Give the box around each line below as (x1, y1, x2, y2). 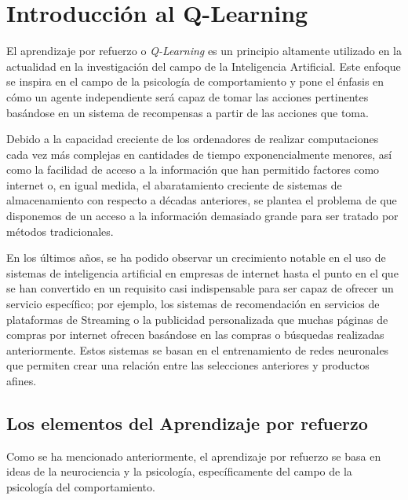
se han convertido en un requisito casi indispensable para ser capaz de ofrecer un (6, 280, 394, 296)
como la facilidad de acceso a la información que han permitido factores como (6, 161, 380, 178)
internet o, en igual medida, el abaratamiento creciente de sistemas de (6, 176, 342, 193)
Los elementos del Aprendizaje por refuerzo (6, 410, 368, 435)
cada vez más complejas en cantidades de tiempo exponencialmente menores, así (6, 145, 392, 162)
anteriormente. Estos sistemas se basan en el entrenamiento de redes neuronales (6, 341, 389, 358)
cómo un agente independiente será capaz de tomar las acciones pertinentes (6, 88, 369, 105)
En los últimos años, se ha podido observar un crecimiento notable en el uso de (6, 249, 386, 266)
